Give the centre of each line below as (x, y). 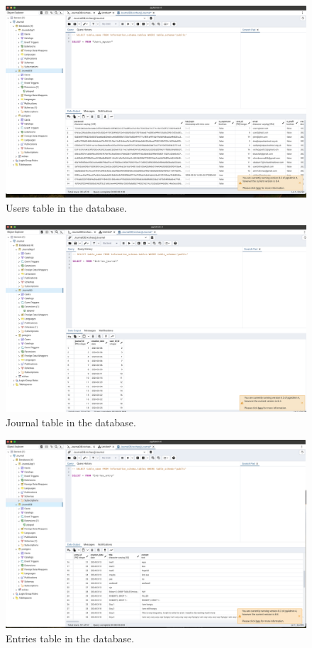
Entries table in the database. (70, 638)
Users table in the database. (66, 207)
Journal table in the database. (71, 422)
